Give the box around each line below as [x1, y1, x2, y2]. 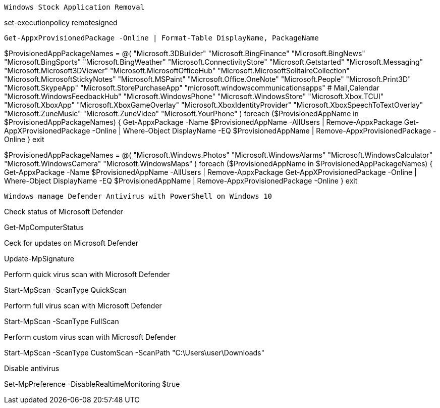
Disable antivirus [4, 364, 60, 373]
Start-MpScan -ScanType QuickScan [4, 286, 127, 294]
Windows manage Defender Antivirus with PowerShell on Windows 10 [4, 192, 272, 200]
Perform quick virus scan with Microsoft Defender [4, 270, 170, 279]
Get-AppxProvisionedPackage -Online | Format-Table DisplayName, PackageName [4, 34, 319, 42]
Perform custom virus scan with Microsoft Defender [4, 333, 177, 341]
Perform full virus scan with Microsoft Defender [4, 301, 162, 310]
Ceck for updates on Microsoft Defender [4, 239, 139, 247]
